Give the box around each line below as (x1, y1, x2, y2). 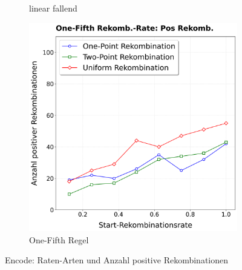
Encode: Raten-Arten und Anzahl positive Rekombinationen (5, 254, 229, 266)
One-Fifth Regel (29, 233, 89, 246)
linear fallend (29, 2, 77, 14)
